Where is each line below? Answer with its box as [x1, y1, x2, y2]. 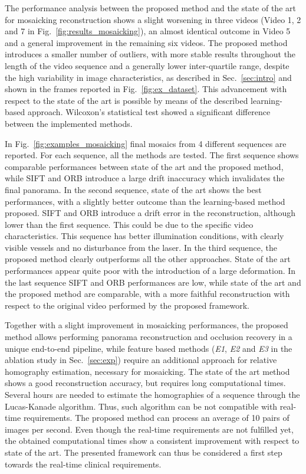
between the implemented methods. [5, 117, 133, 129]
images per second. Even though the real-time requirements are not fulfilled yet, [5, 423, 294, 435]
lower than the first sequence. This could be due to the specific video [5, 218, 254, 230]
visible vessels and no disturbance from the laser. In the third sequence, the [5, 241, 277, 253]
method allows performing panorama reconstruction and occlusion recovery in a [5, 331, 292, 343]
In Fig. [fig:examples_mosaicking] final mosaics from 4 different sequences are [5, 137, 287, 149]
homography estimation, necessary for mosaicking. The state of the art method [5, 365, 290, 377]
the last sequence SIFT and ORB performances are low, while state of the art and [5, 276, 301, 288]
